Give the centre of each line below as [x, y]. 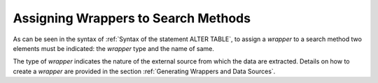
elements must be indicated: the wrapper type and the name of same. [114, 48]
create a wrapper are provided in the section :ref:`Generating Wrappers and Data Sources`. [144, 71]
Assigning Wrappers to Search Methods [132, 18]
